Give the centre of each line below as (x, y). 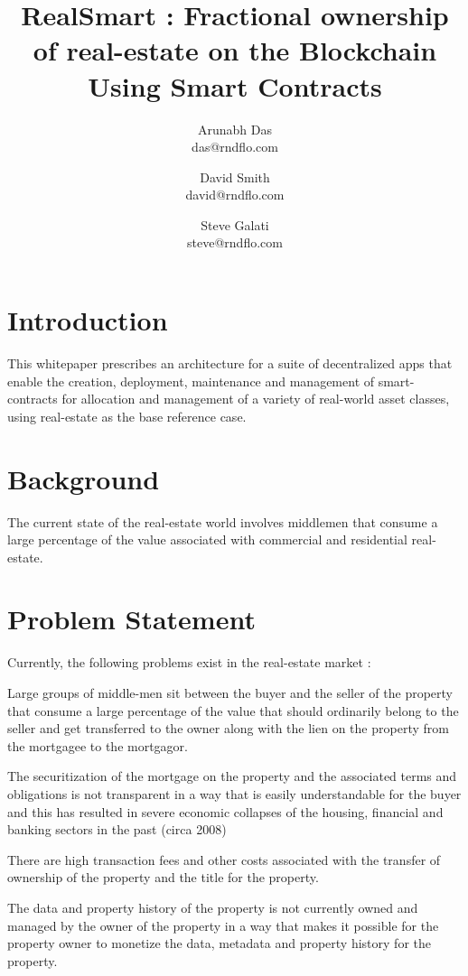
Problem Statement (131, 619)
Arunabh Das (235, 129)
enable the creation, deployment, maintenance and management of (191, 381)
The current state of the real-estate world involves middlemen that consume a (223, 521)
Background (84, 478)
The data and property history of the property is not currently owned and (213, 907)
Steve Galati (235, 224)
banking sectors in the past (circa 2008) (117, 829)
